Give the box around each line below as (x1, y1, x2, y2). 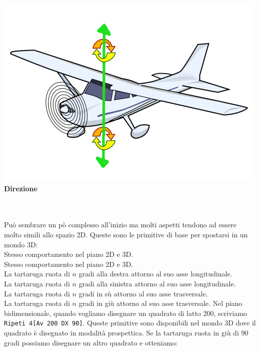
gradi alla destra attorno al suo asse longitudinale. (78, 268, 232, 279)
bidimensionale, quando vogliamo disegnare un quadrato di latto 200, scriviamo (4, 307, 247, 318)
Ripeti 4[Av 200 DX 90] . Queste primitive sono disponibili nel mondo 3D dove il (4, 317, 256, 328)
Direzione (4, 183, 37, 193)
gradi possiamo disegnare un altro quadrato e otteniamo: (4, 337, 178, 347)
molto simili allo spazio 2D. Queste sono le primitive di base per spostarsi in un (4, 229, 248, 239)
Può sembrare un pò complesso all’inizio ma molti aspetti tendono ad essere (4, 219, 236, 230)
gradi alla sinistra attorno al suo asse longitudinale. (78, 278, 236, 288)
